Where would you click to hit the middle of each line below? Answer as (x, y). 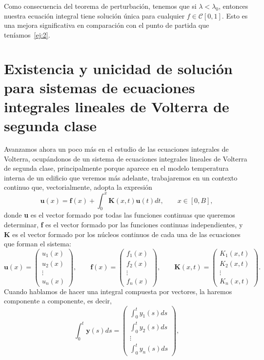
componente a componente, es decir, (58, 301)
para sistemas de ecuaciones (100, 87)
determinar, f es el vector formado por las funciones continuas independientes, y (123, 224)
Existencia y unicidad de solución (118, 68)
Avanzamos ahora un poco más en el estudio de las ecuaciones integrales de (116, 149)
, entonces (233, 6)
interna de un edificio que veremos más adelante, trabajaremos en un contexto (121, 177)
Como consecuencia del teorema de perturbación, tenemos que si (100, 6)
